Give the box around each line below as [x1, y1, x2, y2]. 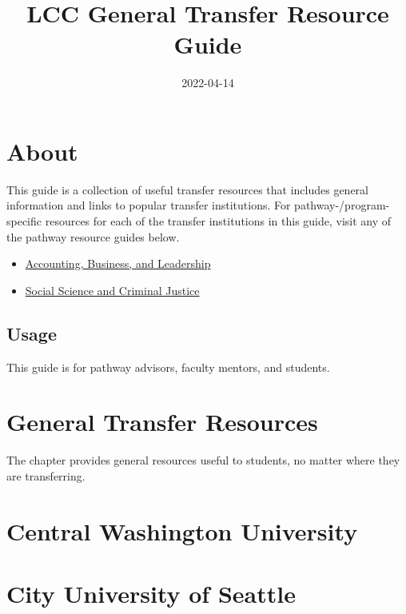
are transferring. [6, 467, 86, 484]
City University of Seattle [6, 577, 296, 610]
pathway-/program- [294, 197, 390, 213]
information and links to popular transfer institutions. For [6, 197, 291, 213]
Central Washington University [6, 514, 358, 547]
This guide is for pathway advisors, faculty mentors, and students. [6, 358, 330, 375]
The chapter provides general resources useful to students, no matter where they [6, 452, 400, 468]
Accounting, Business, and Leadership [25, 255, 211, 272]
